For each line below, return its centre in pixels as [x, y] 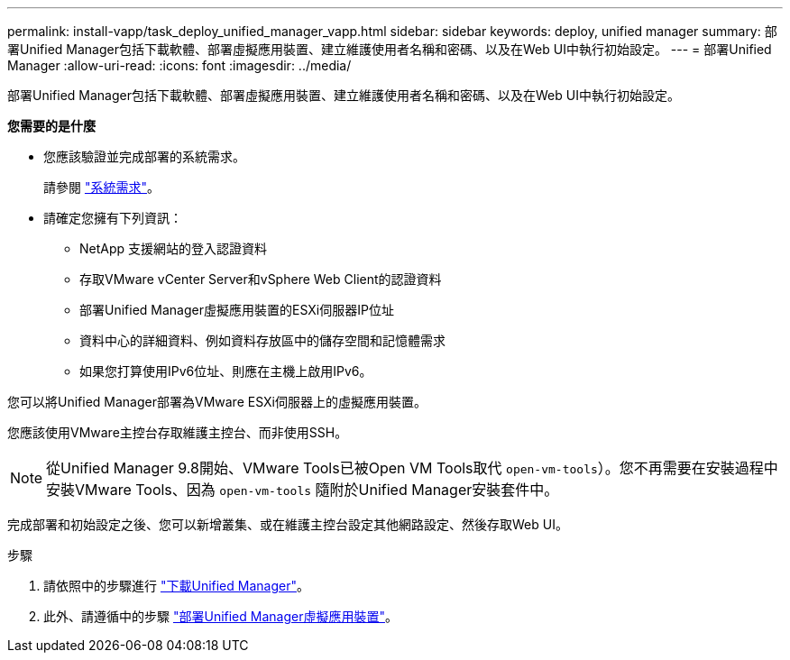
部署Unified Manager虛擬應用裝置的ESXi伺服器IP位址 [237, 310]
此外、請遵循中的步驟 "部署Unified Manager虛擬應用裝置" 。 [220, 616]
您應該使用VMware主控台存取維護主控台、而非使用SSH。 [178, 432]
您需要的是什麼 [51, 126]
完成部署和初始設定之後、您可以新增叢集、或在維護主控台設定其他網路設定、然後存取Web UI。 [288, 524]
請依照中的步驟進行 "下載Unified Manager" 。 [176, 586]
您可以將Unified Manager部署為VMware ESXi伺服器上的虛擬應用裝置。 [217, 402]
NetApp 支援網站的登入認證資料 [174, 248]
